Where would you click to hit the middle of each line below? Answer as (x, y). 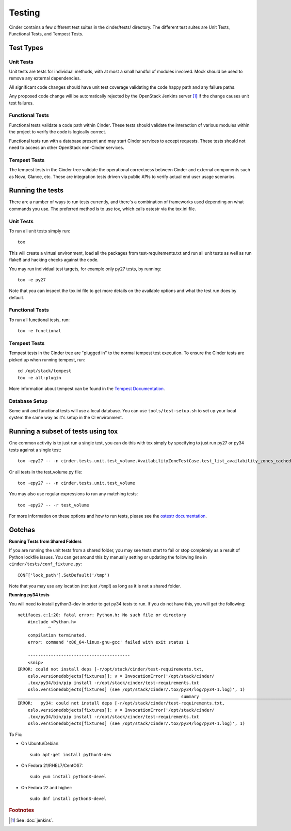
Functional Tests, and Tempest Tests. (46, 33)
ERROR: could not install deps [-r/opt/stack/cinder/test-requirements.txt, (111, 669)
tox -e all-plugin (40, 378)
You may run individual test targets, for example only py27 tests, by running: (85, 269)
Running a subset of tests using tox (64, 432)
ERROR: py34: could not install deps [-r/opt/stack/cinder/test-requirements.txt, (121, 703)
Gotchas (22, 530)
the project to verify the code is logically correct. (58, 132)
